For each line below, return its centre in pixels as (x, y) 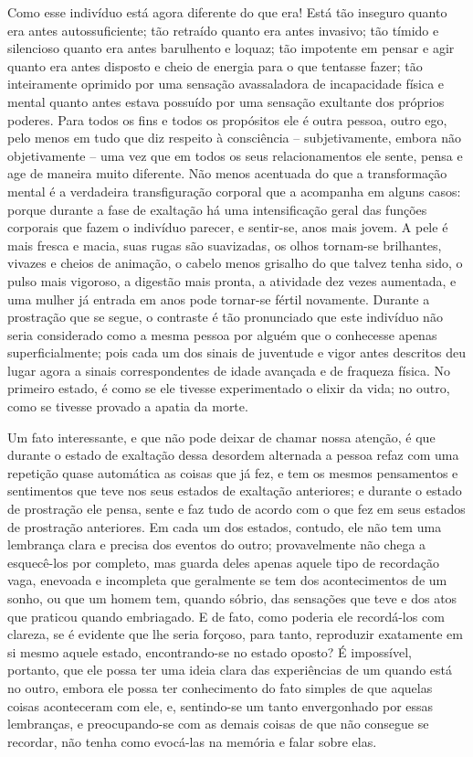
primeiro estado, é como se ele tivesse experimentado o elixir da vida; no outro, (229, 388)
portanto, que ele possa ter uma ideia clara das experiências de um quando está (230, 670)
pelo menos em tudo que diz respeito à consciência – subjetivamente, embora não (234, 138)
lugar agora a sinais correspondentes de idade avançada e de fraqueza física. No (229, 370)
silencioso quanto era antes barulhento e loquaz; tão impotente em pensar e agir (231, 48)
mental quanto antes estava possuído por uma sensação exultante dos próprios (226, 101)
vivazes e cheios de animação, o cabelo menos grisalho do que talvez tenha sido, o (235, 263)
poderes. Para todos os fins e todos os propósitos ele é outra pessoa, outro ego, (227, 119)
